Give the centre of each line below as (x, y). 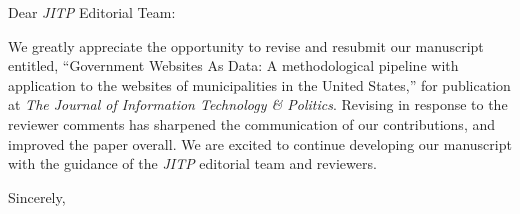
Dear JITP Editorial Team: (92, 12)
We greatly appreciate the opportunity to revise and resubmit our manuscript (246, 45)
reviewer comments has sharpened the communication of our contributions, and (252, 123)
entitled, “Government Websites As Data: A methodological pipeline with (233, 65)
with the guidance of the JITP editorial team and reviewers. (192, 163)
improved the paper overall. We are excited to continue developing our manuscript (260, 143)
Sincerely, (37, 196)
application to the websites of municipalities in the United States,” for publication (259, 84)
